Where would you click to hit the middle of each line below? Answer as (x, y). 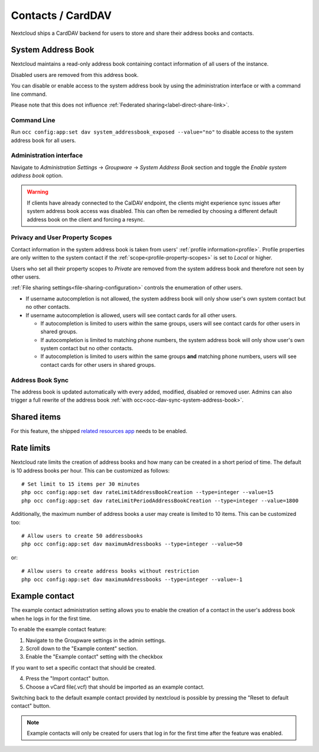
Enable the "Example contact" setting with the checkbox (94, 657)
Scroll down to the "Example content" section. (82, 648)
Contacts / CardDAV (61, 15)
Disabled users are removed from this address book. (75, 75)
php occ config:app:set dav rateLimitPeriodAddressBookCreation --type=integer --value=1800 (160, 501)
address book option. (37, 176)
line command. (29, 94)
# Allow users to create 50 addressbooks (82, 536)
